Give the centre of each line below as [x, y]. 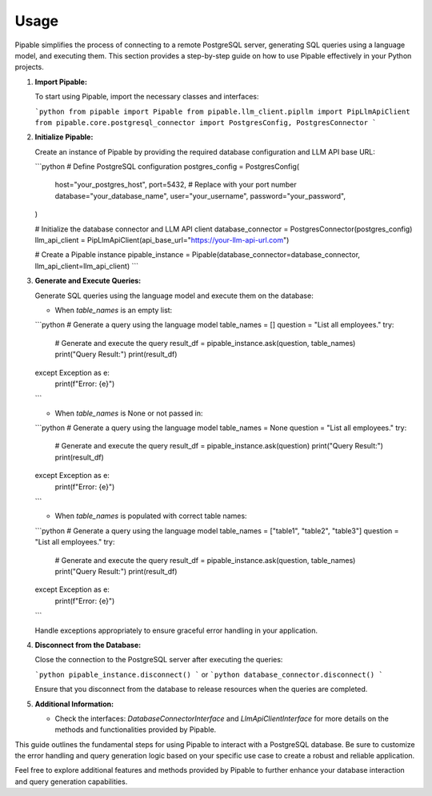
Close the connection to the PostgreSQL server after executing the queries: [159, 660]
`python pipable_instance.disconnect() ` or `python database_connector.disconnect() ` [209, 674]
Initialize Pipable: [64, 137]
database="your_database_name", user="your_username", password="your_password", [200, 195]
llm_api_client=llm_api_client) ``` [87, 266]
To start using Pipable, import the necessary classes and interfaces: [147, 97]
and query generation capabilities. [71, 782]
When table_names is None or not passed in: [129, 413]
